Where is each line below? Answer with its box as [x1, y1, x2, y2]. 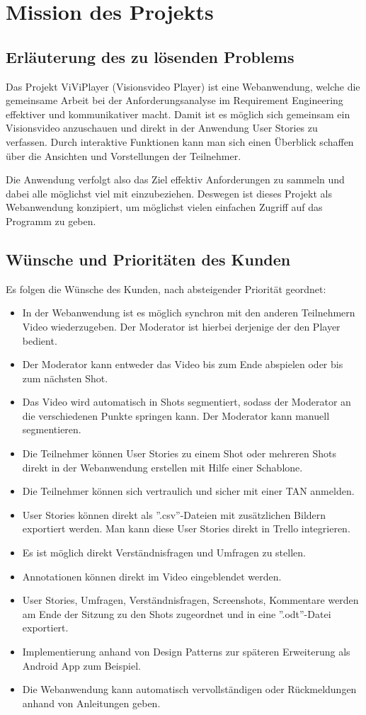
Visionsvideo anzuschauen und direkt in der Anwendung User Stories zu [6, 120, 318, 135]
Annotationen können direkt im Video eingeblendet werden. [22, 568, 282, 583]
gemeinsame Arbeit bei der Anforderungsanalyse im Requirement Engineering [6, 93, 343, 108]
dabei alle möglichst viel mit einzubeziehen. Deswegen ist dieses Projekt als [6, 185, 332, 200]
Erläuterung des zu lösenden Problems [6, 45, 294, 67]
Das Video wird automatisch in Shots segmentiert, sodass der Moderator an [22, 394, 351, 409]
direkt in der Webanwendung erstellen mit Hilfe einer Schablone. [22, 459, 303, 474]
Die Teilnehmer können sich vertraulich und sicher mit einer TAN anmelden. [22, 484, 355, 498]
